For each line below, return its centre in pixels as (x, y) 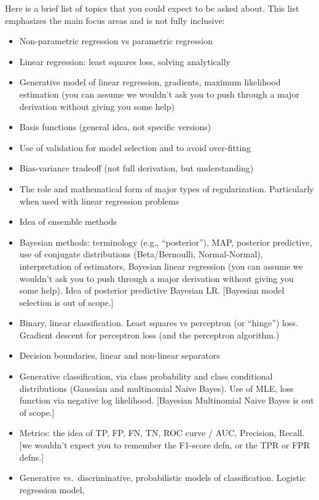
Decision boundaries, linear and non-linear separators (120, 355)
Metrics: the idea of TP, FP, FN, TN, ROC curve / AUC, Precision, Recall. (162, 433)
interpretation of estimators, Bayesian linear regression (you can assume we (161, 266)
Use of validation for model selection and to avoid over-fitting (135, 147)
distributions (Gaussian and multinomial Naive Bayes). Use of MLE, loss (156, 388)
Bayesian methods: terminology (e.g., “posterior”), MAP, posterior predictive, (166, 242)
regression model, (52, 489)
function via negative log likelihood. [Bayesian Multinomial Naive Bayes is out (167, 400)
